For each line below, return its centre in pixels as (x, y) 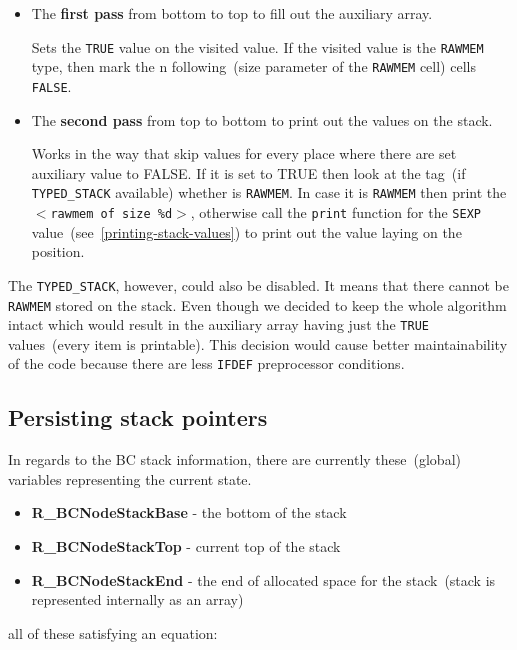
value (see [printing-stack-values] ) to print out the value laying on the (246, 231)
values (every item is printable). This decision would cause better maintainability (258, 343)
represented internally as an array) (137, 599)
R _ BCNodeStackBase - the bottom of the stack (189, 512)
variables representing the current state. (130, 478)
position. (58, 251)
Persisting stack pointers (138, 417)
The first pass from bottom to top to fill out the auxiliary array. (232, 13)
